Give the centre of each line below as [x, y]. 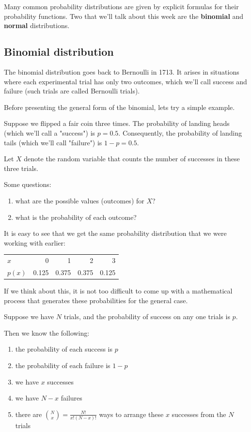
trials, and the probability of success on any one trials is [147, 316]
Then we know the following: [47, 332]
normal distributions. [37, 25]
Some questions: [28, 184]
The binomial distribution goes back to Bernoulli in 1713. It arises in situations [122, 71]
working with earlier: [35, 242]
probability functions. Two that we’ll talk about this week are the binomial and [124, 16]
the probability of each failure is [63, 365]
